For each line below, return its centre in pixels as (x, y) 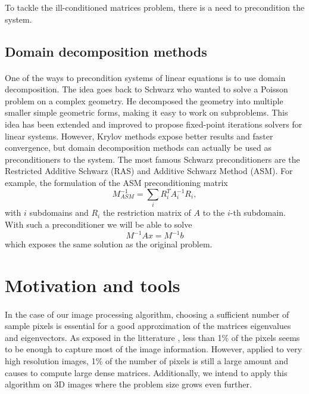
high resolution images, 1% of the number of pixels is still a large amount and (147, 360)
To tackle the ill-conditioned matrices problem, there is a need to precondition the (155, 7)
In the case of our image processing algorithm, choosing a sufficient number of (147, 314)
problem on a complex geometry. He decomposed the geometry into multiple (144, 100)
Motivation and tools (93, 285)
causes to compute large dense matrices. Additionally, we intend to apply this (146, 372)
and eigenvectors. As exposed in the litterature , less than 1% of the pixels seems (152, 337)
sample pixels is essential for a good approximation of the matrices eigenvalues (148, 326)
